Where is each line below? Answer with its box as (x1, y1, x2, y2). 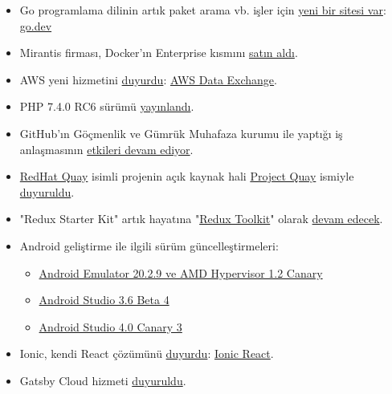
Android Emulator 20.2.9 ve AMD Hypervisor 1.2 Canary (39, 264, 323, 281)
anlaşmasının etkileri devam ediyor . (19, 140, 194, 157)
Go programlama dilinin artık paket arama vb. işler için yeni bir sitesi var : (19, 2, 386, 18)
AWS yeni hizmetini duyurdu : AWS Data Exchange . (19, 71, 277, 87)
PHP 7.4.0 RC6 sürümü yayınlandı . (19, 98, 194, 115)
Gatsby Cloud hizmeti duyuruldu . (19, 372, 186, 388)
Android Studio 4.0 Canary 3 (39, 318, 182, 335)
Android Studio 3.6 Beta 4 (39, 291, 169, 308)
